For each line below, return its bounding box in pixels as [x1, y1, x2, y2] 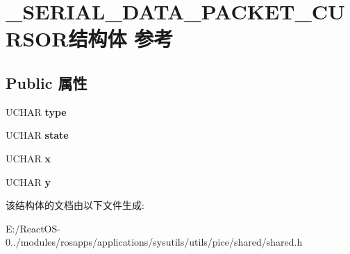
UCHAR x [6, 151, 51, 165]
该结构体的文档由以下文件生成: [6, 198, 144, 212]
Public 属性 [6, 71, 87, 93]
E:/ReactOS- [6, 221, 60, 235]
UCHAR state [6, 128, 69, 142]
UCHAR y [6, 174, 51, 189]
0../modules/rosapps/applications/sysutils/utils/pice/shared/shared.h [6, 235, 303, 249]
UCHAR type [6, 104, 67, 119]
